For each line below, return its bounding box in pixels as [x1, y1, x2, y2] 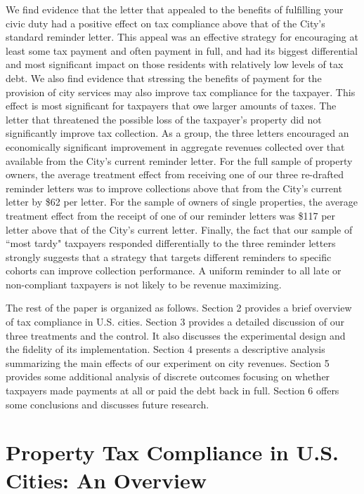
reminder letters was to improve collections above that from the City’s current [6, 180, 342, 195]
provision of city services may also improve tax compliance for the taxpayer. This [6, 84, 356, 99]
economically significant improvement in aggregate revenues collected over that [6, 139, 345, 154]
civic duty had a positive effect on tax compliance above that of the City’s [6, 15, 325, 30]
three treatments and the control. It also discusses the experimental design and [6, 328, 346, 342]
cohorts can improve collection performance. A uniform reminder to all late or [6, 263, 342, 278]
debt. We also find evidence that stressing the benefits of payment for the [6, 70, 322, 85]
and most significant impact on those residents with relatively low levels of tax [6, 57, 344, 72]
